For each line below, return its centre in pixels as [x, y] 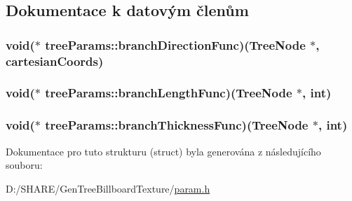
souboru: [24, 165]
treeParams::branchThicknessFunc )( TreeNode [177, 125]
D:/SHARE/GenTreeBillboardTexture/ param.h [108, 188]
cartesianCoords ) [55, 61]
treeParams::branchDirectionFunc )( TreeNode [175, 44]
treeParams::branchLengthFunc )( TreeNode [169, 93]
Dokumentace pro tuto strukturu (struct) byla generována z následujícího [163, 151]
